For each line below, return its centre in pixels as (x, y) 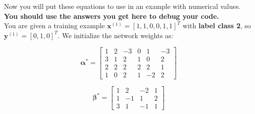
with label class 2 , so (217, 26)
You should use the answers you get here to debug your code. (112, 16)
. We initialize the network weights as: (115, 35)
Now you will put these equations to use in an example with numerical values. (122, 6)
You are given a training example (54, 26)
